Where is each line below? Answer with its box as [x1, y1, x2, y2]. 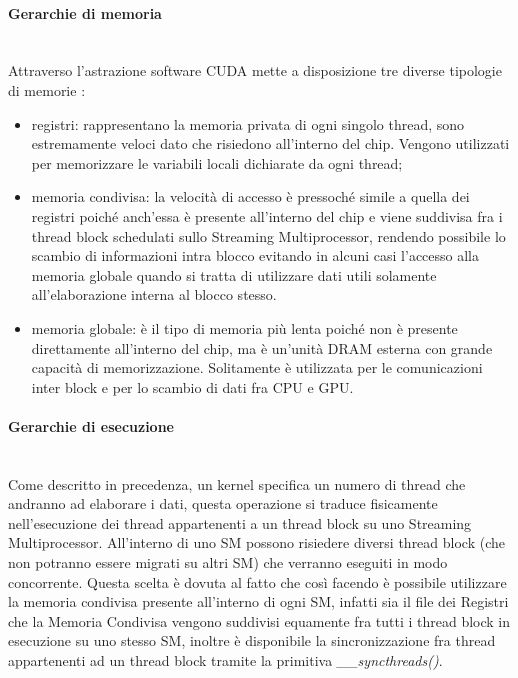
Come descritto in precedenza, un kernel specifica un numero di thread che [8, 473, 466, 494]
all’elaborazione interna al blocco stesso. [31, 284, 277, 305]
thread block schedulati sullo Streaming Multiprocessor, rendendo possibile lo [31, 225, 506, 246]
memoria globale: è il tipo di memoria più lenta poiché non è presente [31, 317, 458, 338]
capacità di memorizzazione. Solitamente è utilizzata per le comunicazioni [31, 357, 483, 378]
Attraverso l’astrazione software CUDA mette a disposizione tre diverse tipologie [8, 60, 502, 81]
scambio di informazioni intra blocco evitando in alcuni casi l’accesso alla [31, 245, 480, 266]
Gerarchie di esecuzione [8, 415, 174, 436]
